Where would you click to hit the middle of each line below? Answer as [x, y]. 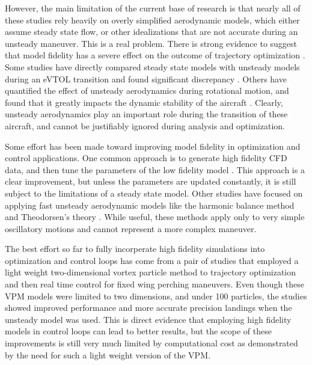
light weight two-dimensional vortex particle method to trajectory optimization [151, 272]
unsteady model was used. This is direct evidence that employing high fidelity [148, 319]
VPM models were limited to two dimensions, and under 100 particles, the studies [156, 296]
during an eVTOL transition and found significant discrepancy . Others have [146, 78]
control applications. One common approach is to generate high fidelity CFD [146, 158]
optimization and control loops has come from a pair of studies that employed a [152, 260]
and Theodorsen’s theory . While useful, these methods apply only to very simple [155, 217]
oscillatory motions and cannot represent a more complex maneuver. [131, 228]
